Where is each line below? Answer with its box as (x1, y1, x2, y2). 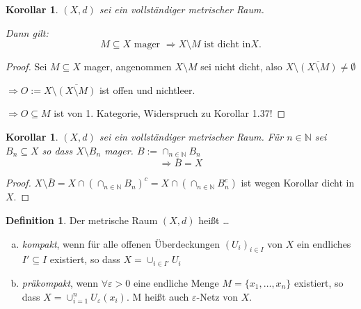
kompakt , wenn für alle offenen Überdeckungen (22, 236, 220, 251)
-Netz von (196, 289, 239, 303)
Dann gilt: (6, 25, 49, 40)
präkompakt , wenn (22, 275, 99, 290)
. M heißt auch (126, 289, 189, 303)
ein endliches (296, 236, 351, 251)
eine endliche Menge (133, 275, 219, 290)
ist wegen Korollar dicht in (241, 175, 355, 190)
